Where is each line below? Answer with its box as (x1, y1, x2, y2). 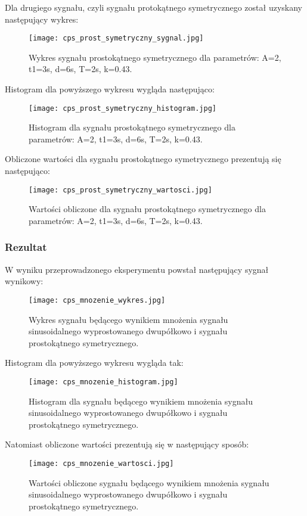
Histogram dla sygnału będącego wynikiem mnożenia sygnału (29, 394, 253, 407)
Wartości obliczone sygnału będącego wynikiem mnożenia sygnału (29, 476, 269, 489)
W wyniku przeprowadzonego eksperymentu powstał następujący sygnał (5, 263, 269, 275)
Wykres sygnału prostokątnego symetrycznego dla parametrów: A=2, (29, 51, 281, 63)
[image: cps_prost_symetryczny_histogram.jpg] (29, 104, 216, 113)
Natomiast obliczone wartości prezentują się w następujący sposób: (5, 438, 249, 450)
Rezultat (5, 240, 47, 254)
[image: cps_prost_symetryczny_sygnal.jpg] (29, 34, 204, 43)
